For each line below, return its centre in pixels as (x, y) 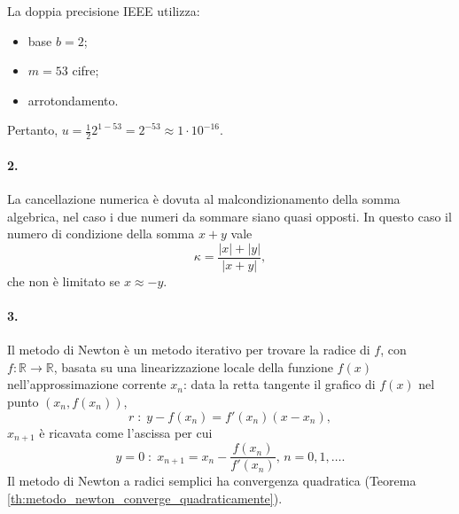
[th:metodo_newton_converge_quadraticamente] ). (145, 498)
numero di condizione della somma (101, 234)
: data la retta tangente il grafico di (279, 384)
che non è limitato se (64, 280)
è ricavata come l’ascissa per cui (126, 432)
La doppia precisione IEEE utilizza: (104, 11)
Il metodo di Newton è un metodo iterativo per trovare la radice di (189, 350)
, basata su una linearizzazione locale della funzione (193, 366)
